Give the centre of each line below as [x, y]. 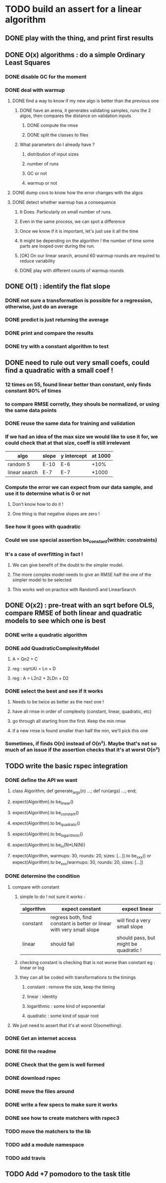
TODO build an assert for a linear [73, 9]
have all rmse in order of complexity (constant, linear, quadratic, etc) [82, 711]
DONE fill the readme [31, 1051]
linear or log [32, 968]
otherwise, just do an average [41, 306]
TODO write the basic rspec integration [66, 766]
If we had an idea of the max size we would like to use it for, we [82, 437]
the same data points [31, 410]
